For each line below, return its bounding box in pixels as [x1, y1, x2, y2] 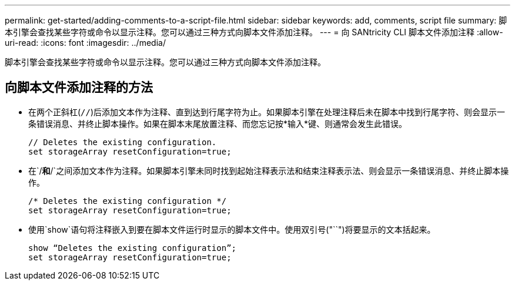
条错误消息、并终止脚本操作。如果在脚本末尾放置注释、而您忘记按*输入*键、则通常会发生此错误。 [28, 118, 407, 129]
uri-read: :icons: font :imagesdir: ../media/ [5, 38, 166, 48]
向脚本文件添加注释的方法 [5, 80, 153, 95]
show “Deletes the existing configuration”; [28, 243, 237, 253]
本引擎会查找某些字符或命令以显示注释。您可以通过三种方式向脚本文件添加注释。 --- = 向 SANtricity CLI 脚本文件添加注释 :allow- [5, 27, 503, 37]
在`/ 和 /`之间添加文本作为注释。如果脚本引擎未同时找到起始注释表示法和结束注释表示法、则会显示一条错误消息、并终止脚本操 [28, 165, 509, 176]
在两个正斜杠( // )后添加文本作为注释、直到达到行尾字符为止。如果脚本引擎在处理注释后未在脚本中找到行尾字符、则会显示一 [28, 106, 506, 117]
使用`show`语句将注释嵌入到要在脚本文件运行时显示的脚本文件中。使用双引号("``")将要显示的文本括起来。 [28, 224, 436, 234]
